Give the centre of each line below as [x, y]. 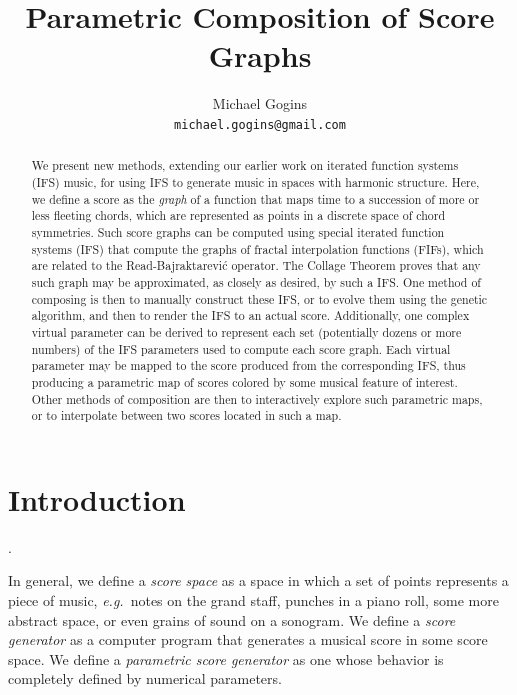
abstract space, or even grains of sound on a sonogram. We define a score [232, 619]
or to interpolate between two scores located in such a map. [186, 415]
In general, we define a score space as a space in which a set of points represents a [258, 580]
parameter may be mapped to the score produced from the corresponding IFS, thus [248, 365]
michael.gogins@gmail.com [260, 124]
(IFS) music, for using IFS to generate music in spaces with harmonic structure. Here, [255, 182]
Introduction [97, 498]
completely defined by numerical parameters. [145, 678]
